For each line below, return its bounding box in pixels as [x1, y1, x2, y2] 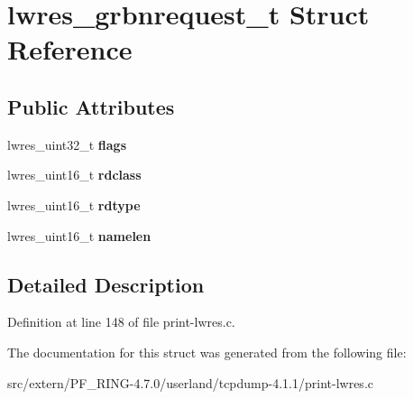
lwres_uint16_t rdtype [7, 195, 141, 214]
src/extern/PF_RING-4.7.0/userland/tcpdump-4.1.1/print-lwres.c [7, 373, 373, 392]
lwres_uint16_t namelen [7, 226, 151, 245]
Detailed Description [7, 270, 205, 298]
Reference [7, 31, 133, 68]
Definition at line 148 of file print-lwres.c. [7, 312, 235, 331]
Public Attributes [7, 92, 175, 120]
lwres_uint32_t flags [7, 135, 127, 153]
